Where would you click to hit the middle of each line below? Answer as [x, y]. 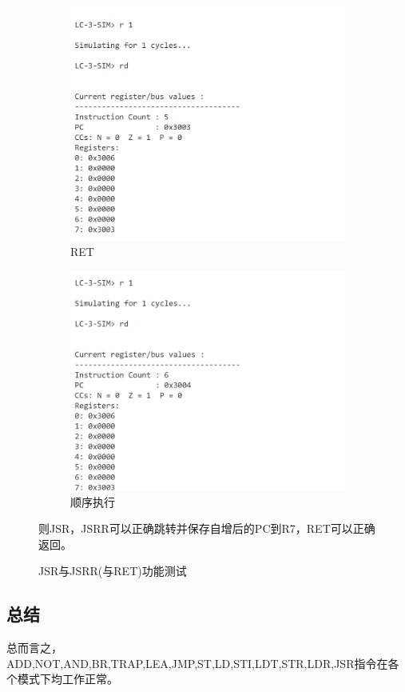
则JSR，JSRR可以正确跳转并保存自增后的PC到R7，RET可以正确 [207, 528]
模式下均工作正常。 [67, 679]
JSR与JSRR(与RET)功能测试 [113, 571]
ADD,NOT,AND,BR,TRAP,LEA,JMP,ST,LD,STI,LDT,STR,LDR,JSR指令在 [197, 663]
